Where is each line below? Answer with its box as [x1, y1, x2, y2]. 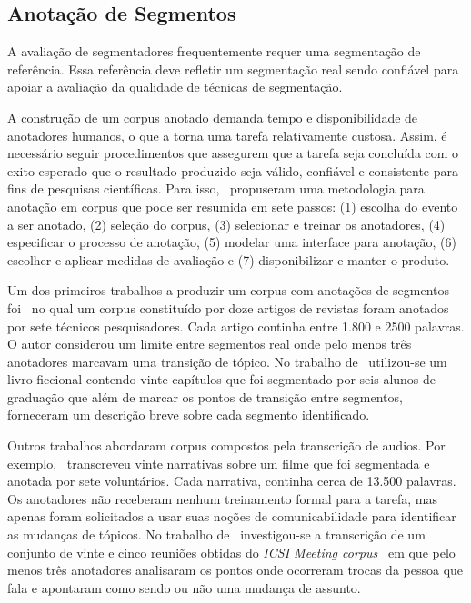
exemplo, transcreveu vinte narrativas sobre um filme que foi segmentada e [7, 453, 430, 472]
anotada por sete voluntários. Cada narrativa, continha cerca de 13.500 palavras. [7, 471, 456, 490]
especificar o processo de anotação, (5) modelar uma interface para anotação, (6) [7, 232, 456, 252]
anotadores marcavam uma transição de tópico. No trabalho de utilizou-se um [7, 351, 447, 371]
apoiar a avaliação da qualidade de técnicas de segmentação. [7, 77, 343, 96]
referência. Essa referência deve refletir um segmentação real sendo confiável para [7, 59, 459, 78]
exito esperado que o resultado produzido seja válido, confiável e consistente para [7, 161, 458, 180]
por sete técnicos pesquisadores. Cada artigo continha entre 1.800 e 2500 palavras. [7, 316, 465, 335]
